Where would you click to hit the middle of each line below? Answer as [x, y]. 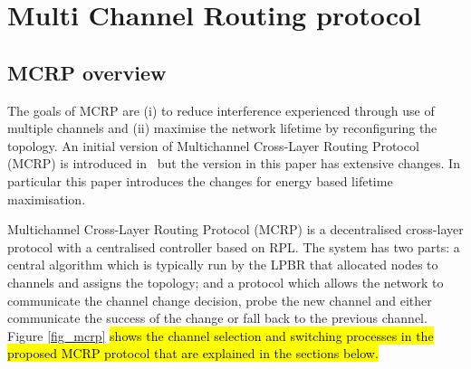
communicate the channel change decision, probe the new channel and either [220, 300]
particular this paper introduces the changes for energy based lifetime [200, 180]
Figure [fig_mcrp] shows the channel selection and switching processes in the [221, 335]
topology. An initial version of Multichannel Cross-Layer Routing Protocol [213, 145]
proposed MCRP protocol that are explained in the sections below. [193, 353]
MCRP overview [87, 72]
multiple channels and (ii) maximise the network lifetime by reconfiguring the [222, 128]
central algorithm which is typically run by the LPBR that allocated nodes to [223, 265]
